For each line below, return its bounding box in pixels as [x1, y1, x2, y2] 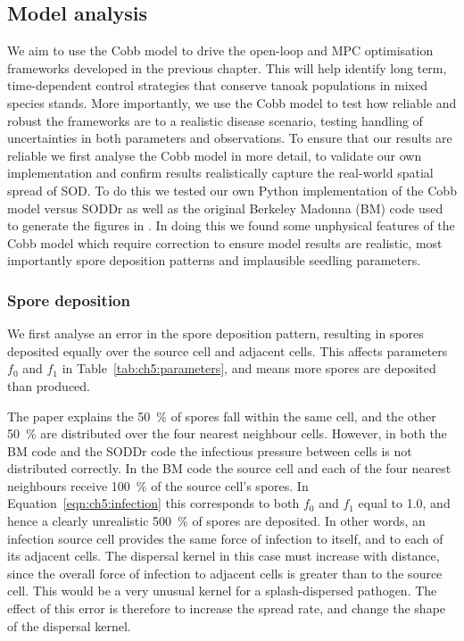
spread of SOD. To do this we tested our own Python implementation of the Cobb [7, 180, 457, 199]
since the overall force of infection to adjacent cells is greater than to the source [7, 563, 443, 582]
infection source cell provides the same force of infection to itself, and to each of [7, 529, 443, 547]
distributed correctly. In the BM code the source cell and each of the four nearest [7, 459, 452, 478]
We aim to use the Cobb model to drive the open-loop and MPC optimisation [7, 41, 434, 60]
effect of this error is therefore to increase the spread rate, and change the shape [7, 599, 446, 618]
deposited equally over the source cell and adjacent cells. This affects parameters [7, 341, 448, 360]
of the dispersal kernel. [7, 616, 131, 635]
